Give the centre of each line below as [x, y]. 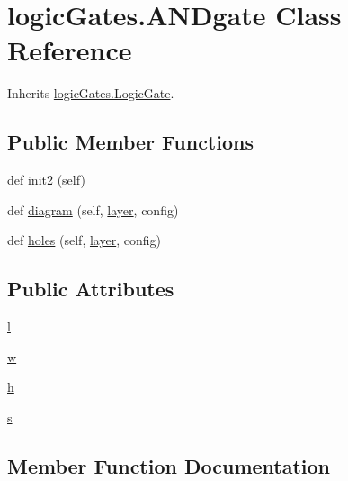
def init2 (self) [46, 180]
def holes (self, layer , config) [84, 240]
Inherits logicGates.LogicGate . [91, 93]
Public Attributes [91, 289]
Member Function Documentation [169, 465]
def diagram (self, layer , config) [93, 209]
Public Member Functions [130, 142]
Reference [70, 50]
